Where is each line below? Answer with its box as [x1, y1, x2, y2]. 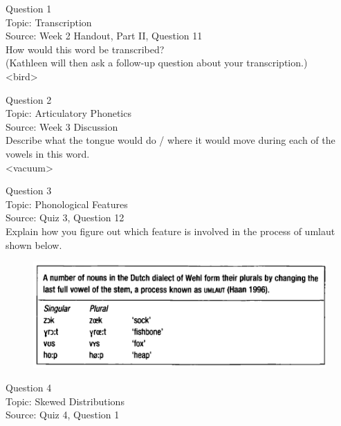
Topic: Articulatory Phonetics [6, 106, 131, 120]
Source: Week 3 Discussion [6, 119, 118, 133]
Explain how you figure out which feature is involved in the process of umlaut [6, 223, 335, 238]
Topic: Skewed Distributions [6, 393, 125, 408]
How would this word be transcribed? [6, 41, 165, 56]
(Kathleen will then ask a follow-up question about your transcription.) [6, 55, 308, 70]
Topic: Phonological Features [6, 196, 128, 211]
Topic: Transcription [6, 15, 92, 29]
